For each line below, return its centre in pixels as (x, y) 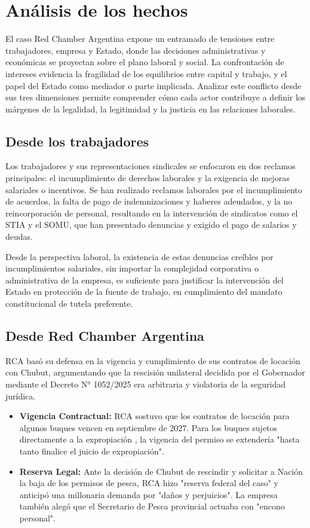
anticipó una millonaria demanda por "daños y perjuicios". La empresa (148, 494)
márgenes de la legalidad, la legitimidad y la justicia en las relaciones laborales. (151, 109)
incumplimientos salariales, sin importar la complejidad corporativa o (132, 268)
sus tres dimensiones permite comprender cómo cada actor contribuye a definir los (156, 97)
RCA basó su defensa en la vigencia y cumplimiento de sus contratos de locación (153, 360)
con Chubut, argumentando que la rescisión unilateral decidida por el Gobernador (155, 372)
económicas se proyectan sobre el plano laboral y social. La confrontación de (145, 62)
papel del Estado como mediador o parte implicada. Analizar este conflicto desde (154, 85)
